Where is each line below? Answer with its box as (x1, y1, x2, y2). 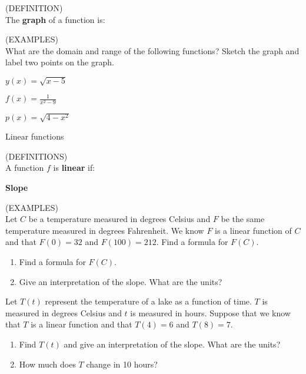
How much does (19, 358, 76, 370)
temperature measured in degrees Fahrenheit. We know (5, 224, 204, 236)
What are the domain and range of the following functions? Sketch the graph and (5, 44, 300, 57)
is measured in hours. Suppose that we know (130, 306, 291, 319)
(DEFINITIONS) (5, 150, 68, 162)
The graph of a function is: (5, 13, 105, 25)
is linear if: (53, 161, 95, 174)
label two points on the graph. (5, 56, 114, 68)
